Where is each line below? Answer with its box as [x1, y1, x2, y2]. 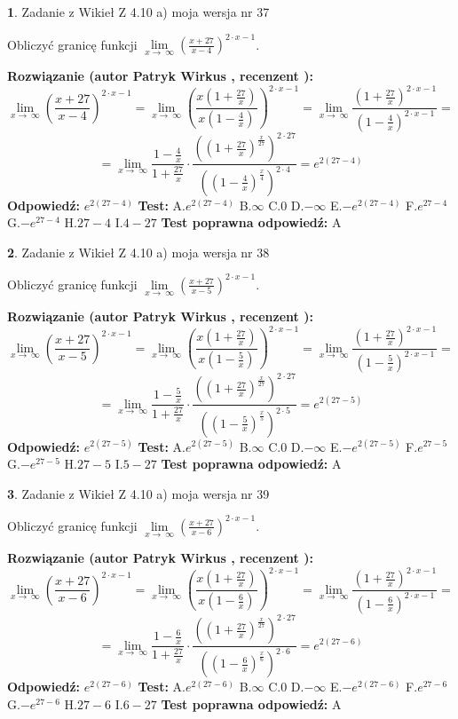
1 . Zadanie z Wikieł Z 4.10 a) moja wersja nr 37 [7, 3, 270, 20]
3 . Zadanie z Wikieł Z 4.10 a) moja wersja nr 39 [7, 484, 270, 502]
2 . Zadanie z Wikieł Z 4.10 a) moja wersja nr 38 [7, 242, 270, 261]
